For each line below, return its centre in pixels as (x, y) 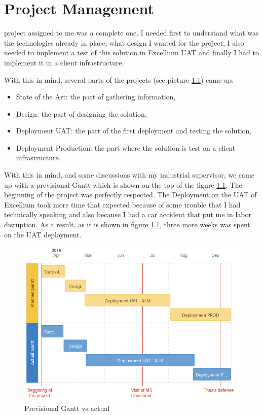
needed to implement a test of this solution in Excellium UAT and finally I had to (131, 53)
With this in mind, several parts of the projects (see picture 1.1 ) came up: (119, 79)
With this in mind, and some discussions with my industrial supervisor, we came (129, 175)
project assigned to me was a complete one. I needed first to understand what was (131, 33)
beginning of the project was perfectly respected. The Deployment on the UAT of (130, 195)
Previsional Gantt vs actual (67, 408)
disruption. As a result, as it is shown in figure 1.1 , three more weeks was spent (127, 224)
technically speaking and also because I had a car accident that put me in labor (128, 214)
